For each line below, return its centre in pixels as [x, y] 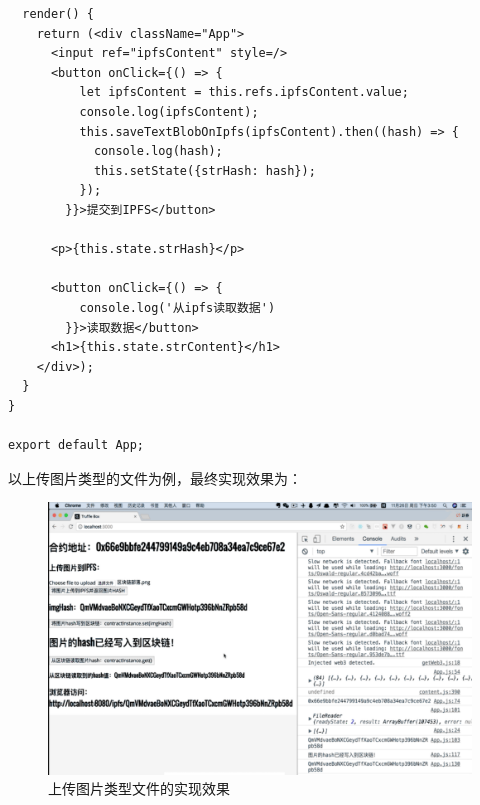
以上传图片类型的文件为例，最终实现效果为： [155, 477]
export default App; [76, 445]
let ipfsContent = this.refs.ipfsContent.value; [244, 92]
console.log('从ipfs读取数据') [177, 307]
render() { [58, 14]
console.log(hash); [158, 151]
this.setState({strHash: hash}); [204, 170]
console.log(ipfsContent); [169, 111]
